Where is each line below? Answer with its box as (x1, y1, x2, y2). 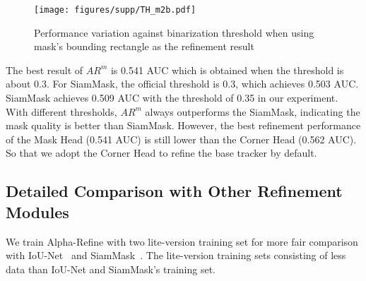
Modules (6, 201, 69, 222)
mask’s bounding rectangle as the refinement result (34, 39, 254, 54)
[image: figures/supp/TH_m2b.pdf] (34, 5, 196, 15)
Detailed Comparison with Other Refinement (6, 180, 343, 202)
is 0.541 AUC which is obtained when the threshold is (110, 62, 344, 77)
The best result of (6, 62, 83, 77)
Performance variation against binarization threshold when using (34, 25, 314, 40)
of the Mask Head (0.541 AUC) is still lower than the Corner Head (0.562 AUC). (6, 131, 357, 146)
